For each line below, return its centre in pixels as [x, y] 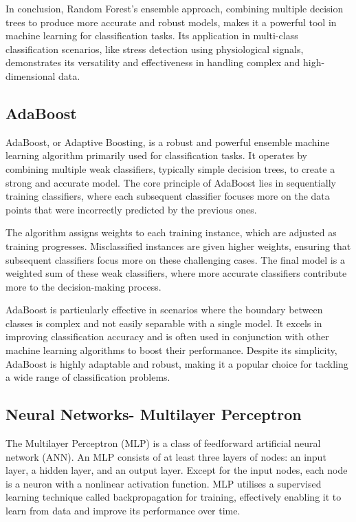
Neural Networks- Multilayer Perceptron [154, 414]
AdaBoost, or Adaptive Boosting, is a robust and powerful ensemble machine [168, 142]
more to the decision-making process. [84, 286]
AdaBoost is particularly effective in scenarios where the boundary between [164, 310]
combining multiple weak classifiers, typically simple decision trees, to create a [170, 168]
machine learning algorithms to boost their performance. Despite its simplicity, [171, 350]
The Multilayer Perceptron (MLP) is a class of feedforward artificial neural [163, 443]
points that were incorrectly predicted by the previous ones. [131, 209]
